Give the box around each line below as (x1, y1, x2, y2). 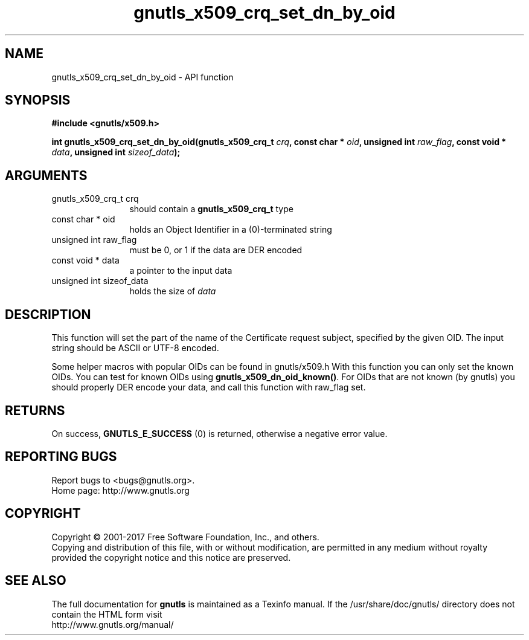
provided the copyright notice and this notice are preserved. (51, 552, 291, 563)
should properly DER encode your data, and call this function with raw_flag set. (51, 382, 366, 393)
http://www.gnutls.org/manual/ (51, 619, 174, 630)
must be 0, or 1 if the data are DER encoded (129, 245, 303, 256)
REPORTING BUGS (5, 449, 117, 465)
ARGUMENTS (5, 167, 88, 183)
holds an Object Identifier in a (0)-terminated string (129, 224, 332, 235)
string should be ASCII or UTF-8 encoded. (51, 343, 219, 354)
